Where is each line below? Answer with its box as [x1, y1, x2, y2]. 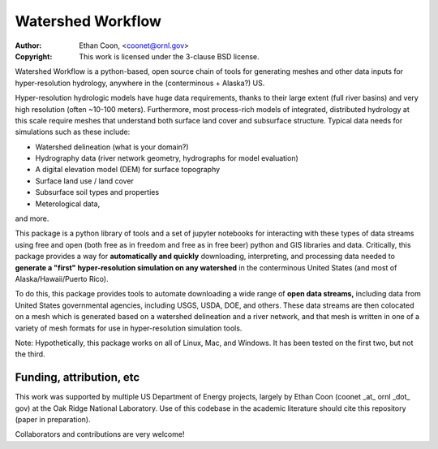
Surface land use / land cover [35, 175, 134, 186]
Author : [15, 41, 42, 50]
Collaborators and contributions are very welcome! [15, 430, 185, 439]
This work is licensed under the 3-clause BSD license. [79, 51, 260, 61]
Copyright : [15, 51, 53, 61]
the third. [15, 349, 45, 359]
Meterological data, [35, 199, 101, 209]
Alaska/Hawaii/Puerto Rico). [15, 274, 109, 283]
